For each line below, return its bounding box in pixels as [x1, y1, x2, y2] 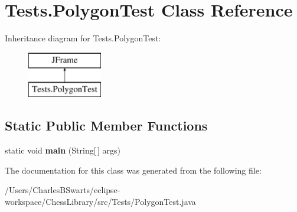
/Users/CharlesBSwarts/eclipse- [5, 184, 120, 196]
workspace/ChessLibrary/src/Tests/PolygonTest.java [5, 195, 196, 207]
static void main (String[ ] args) [5, 144, 120, 156]
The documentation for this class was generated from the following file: [5, 164, 262, 176]
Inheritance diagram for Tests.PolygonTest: [5, 32, 161, 44]
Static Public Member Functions [5, 116, 208, 135]
